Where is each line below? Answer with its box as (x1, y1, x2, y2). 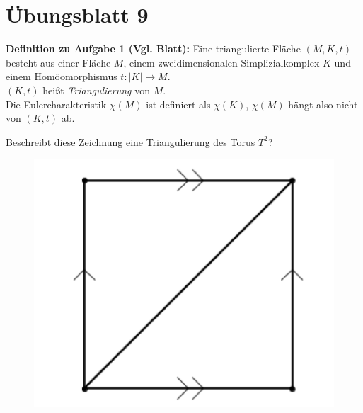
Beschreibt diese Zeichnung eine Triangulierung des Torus (6, 134, 255, 149)
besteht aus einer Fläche (6, 55, 111, 69)
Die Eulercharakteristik (6, 96, 107, 111)
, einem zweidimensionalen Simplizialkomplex (123, 55, 320, 69)
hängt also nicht (288, 96, 358, 111)
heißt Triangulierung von (42, 82, 150, 97)
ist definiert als (146, 96, 211, 111)
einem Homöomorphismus (6, 69, 117, 84)
